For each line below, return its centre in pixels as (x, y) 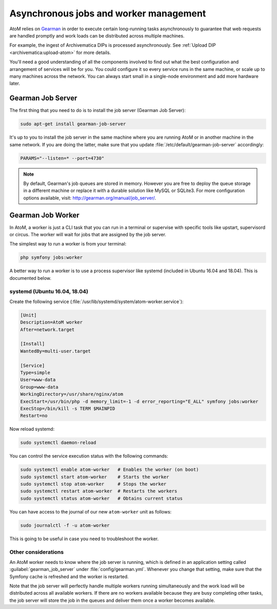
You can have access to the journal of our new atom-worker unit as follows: (91, 511)
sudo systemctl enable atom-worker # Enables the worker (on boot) (110, 470)
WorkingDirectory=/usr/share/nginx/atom (72, 394)
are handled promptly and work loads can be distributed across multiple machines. (97, 35)
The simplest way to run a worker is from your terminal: (68, 244)
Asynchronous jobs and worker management (108, 13)
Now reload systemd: (32, 429)
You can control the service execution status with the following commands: (89, 456)
